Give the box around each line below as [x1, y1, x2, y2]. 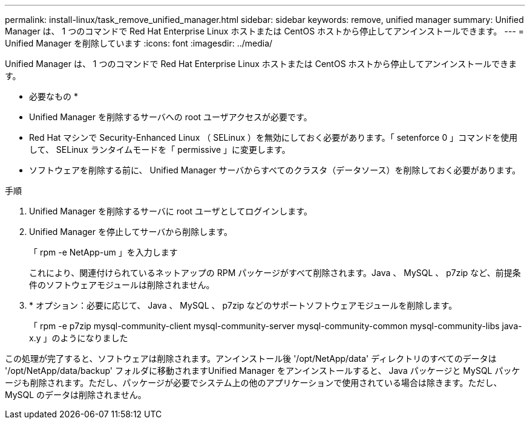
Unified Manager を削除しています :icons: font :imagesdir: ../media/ [5, 38, 273, 48]
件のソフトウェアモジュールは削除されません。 [29, 280, 215, 290]
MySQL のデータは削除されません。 [5, 390, 146, 400]
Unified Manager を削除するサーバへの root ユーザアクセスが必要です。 [29, 112, 312, 122]
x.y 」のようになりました [29, 333, 128, 343]
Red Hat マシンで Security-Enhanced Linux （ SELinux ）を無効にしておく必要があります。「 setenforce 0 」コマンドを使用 [29, 132, 518, 143]
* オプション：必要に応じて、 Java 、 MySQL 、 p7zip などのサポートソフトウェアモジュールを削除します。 [29, 300, 457, 310]
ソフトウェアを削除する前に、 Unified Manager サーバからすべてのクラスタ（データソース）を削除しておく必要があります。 [29, 165, 521, 175]
